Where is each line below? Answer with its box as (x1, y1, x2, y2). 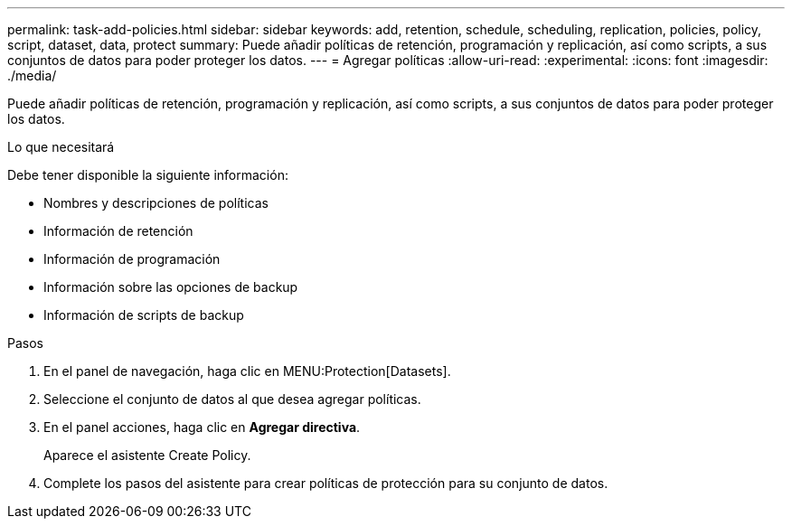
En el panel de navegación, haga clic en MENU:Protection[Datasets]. (43, 363, 451, 379)
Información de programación (43, 251, 221, 267)
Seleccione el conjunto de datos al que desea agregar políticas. (43, 391, 421, 407)
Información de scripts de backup (43, 307, 244, 323)
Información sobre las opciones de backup (43, 279, 298, 295)
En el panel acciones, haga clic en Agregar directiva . (43, 419, 361, 435)
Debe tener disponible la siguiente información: (7, 167, 288, 183)
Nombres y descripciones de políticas (43, 195, 269, 211)
